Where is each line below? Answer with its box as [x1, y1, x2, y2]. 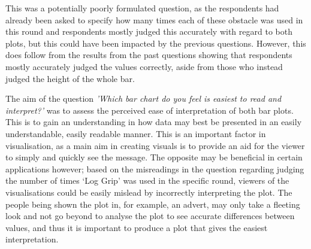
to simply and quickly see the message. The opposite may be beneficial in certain [5, 151, 303, 163]
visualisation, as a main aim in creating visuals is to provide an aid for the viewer [5, 139, 305, 151]
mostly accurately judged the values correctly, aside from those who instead [5, 60, 283, 72]
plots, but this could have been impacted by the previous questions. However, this [5, 37, 306, 49]
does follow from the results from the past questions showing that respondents [5, 48, 292, 61]
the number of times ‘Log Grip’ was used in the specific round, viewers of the [5, 174, 289, 187]
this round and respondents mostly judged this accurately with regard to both [5, 25, 292, 38]
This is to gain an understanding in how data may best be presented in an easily [5, 116, 302, 128]
